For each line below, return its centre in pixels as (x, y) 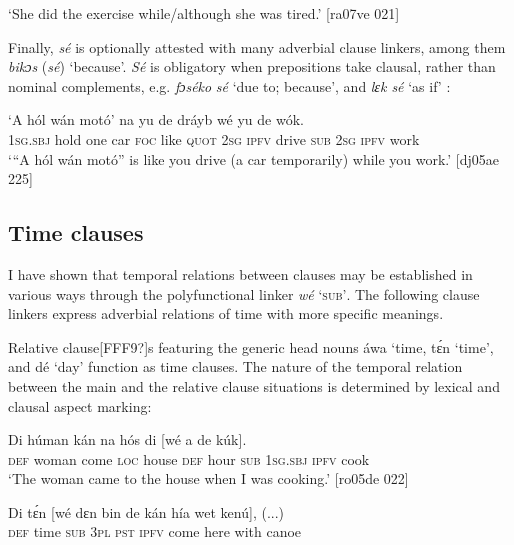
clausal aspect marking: (80, 405)
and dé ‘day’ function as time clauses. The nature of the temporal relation (235, 366)
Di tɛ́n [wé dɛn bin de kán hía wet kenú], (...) (146, 511)
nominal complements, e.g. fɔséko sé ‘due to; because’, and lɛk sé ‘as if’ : (229, 85)
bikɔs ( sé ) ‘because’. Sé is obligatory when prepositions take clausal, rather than (252, 66)
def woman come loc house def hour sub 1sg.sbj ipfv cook (189, 458)
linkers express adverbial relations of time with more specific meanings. (226, 313)
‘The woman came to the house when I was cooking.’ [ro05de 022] (208, 478)
